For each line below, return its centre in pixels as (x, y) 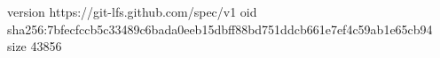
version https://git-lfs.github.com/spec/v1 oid (132, 11)
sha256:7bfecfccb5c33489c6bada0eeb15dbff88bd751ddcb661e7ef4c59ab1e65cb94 (220, 29)
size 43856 (35, 46)
